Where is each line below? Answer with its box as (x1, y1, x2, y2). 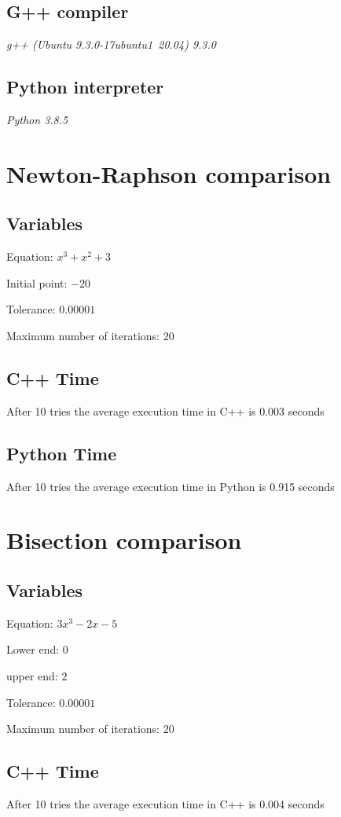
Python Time (6, 441, 117, 465)
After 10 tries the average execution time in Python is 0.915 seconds (6, 478, 335, 494)
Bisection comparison (6, 524, 242, 556)
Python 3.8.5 (6, 112, 68, 127)
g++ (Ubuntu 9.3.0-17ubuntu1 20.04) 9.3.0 (6, 36, 216, 53)
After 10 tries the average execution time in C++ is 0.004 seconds (6, 795, 324, 812)
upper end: (6, 667, 58, 683)
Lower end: (6, 641, 60, 658)
